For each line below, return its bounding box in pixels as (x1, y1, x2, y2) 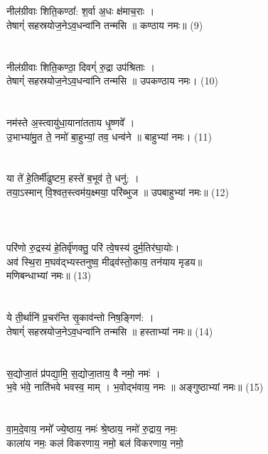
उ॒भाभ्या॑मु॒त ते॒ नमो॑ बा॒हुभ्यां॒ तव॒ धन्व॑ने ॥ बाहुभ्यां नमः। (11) (6, 129, 212, 144)
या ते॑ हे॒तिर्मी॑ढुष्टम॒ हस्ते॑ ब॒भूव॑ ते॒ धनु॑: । (6, 171, 139, 185)
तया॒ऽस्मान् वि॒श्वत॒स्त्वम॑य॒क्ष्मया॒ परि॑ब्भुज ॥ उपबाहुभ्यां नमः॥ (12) (6, 184, 229, 199)
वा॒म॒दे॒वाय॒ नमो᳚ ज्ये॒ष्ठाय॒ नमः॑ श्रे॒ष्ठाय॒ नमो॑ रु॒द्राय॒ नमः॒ (6, 421, 178, 436)
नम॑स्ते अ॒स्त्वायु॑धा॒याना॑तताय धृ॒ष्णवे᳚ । (6, 114, 135, 129)
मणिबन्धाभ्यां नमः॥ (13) (6, 268, 92, 283)
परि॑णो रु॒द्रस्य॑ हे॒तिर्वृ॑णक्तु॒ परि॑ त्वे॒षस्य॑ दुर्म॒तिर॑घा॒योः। (6, 240, 180, 255)
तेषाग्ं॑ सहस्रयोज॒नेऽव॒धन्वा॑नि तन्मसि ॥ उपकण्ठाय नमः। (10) (6, 73, 218, 88)
